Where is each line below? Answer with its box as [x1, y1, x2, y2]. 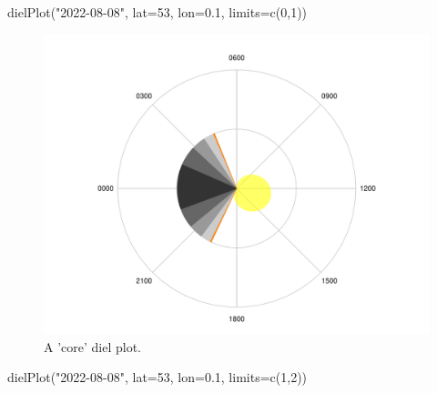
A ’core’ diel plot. [44, 337, 141, 356]
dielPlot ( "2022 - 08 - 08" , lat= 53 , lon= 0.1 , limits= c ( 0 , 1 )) [7, 3, 308, 21]
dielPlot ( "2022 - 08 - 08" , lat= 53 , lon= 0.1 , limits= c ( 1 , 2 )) [7, 368, 308, 387]
